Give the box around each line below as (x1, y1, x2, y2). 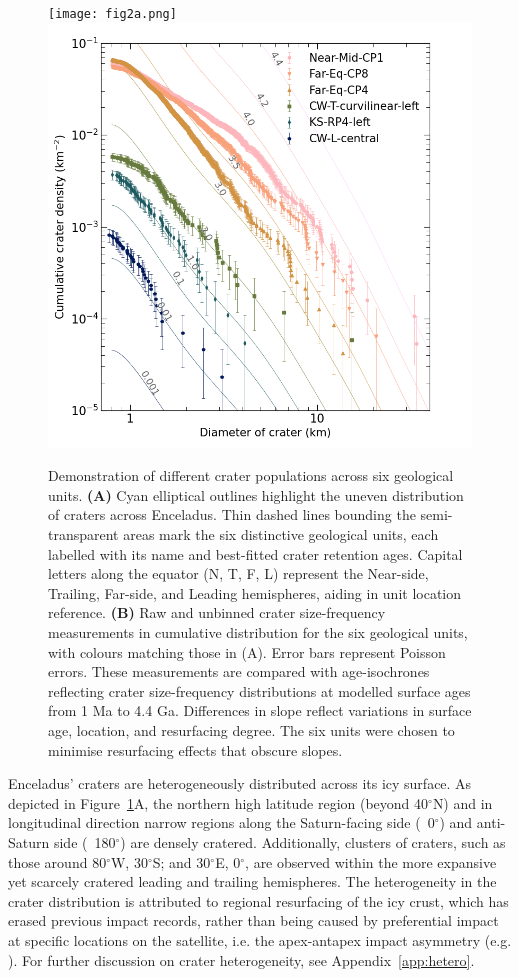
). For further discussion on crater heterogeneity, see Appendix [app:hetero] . (8, 949, 475, 970)
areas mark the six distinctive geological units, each (123, 524, 439, 545)
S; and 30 (152, 851, 211, 872)
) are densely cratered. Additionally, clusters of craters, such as (120, 831, 506, 852)
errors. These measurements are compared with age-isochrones (48, 661, 430, 682)
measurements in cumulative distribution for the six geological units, (48, 622, 468, 643)
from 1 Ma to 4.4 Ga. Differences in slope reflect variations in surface (48, 700, 472, 721)
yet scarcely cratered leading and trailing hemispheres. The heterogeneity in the (8, 871, 497, 892)
